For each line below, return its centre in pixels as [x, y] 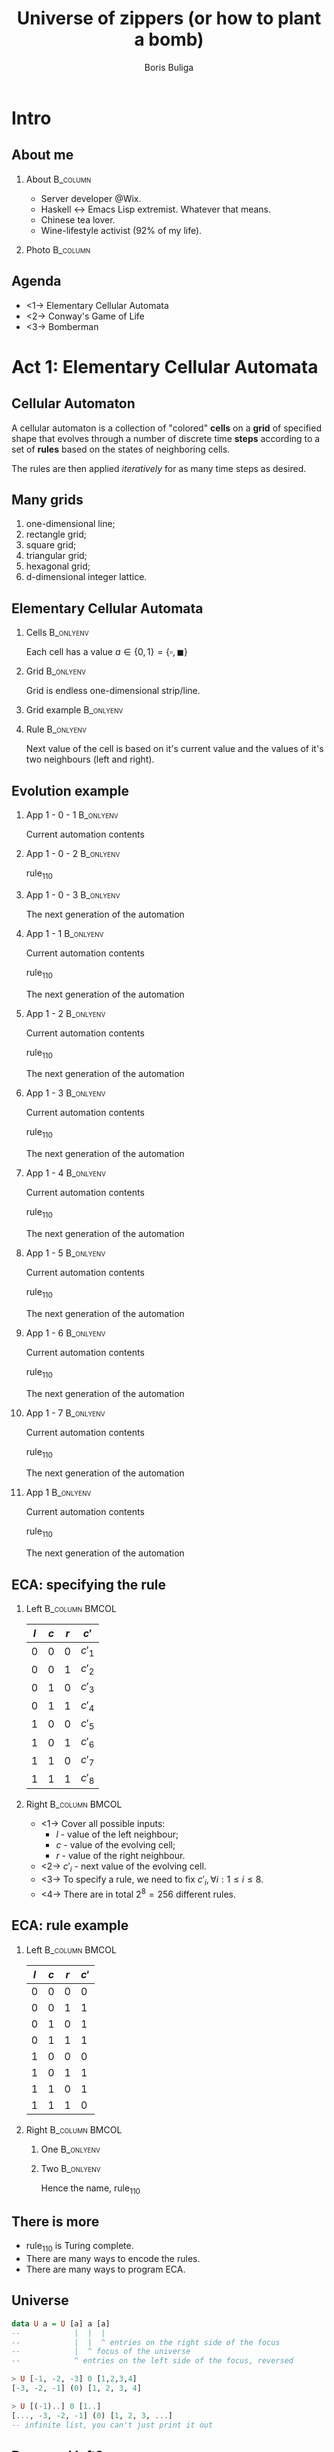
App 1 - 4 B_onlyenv [65, 1173]
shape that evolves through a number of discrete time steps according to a [166, 438]
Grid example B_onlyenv [74, 710]
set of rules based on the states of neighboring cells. [121, 449]
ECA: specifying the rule [89, 1584]
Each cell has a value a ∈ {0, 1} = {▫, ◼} [106, 652]
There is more [55, 2221]
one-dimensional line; [70, 524]
